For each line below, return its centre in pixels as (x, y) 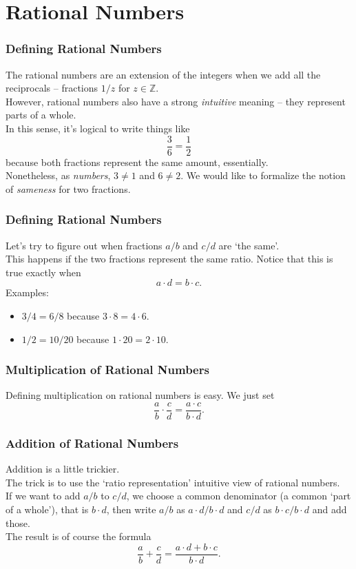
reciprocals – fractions (52, 88)
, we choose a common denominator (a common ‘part (239, 496)
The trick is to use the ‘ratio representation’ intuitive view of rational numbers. (173, 482)
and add (329, 509)
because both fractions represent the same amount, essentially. (137, 162)
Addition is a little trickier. (63, 469)
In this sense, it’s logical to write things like (98, 128)
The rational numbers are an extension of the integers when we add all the (163, 74)
